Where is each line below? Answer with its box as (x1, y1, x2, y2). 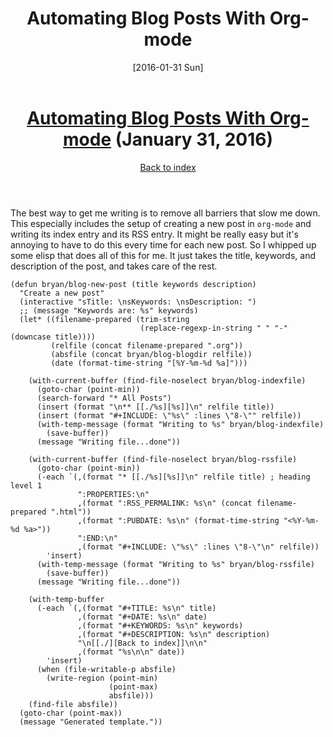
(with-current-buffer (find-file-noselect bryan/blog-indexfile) (28, 375, 307, 386)
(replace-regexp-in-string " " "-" (139, 323, 288, 333)
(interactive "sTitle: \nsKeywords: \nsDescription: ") (19, 297, 257, 307)
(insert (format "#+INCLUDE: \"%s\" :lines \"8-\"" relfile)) (36, 410, 302, 421)
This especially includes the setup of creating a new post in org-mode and (10, 217, 312, 229)
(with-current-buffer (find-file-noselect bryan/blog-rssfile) (28, 454, 298, 464)
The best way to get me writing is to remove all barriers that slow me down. (10, 207, 321, 219)
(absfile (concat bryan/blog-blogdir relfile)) (50, 349, 253, 359)
